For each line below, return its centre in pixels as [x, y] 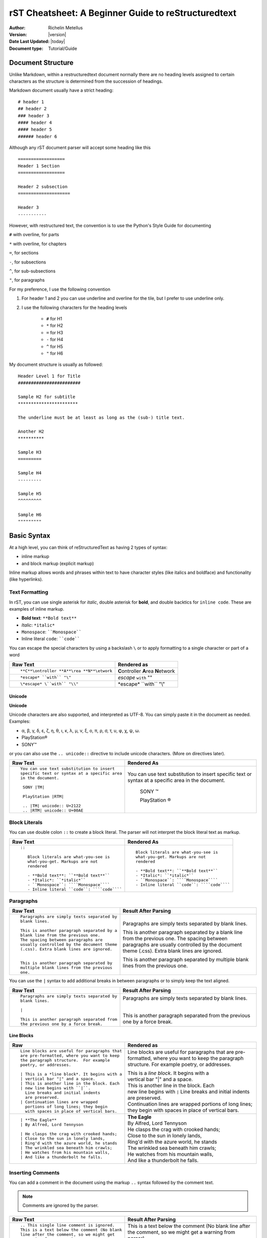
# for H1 [54, 318]
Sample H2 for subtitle [47, 397]
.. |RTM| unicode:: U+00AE [53, 810]
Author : [17, 28]
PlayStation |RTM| [43, 797]
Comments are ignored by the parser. [61, 1205]
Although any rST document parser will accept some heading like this [80, 148]
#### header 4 [35, 122]
